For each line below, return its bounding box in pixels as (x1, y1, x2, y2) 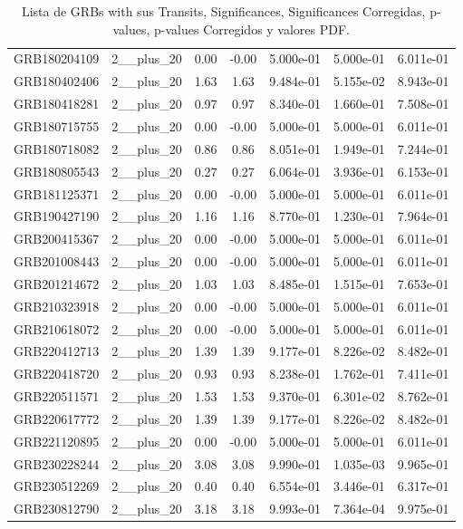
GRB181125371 (14, 184, 100, 203)
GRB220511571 (14, 387, 100, 406)
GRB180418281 (14, 94, 100, 113)
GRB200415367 (14, 229, 100, 248)
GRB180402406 (14, 72, 100, 91)
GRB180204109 (14, 49, 100, 68)
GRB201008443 (14, 252, 100, 271)
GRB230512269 (14, 476, 100, 495)
